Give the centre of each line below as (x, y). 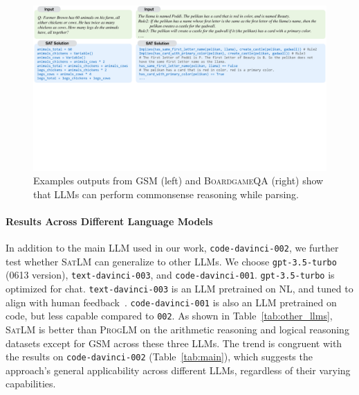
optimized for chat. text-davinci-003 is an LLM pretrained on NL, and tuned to (179, 289)
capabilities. (31, 384)
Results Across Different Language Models (109, 221)
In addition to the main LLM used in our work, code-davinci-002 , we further (172, 248)
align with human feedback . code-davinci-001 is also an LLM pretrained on (171, 302)
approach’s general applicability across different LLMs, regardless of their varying (178, 370)
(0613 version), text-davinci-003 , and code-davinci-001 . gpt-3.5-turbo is (170, 275)
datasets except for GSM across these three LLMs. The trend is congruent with (174, 343)
